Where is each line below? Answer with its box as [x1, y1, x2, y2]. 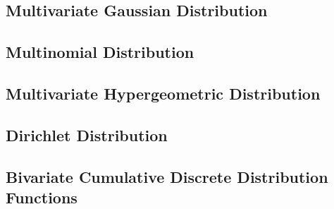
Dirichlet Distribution [6, 124, 168, 145]
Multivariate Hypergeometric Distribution [6, 82, 321, 104]
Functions [6, 186, 78, 208]
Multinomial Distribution [6, 41, 194, 63]
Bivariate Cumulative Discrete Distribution [6, 165, 328, 187]
